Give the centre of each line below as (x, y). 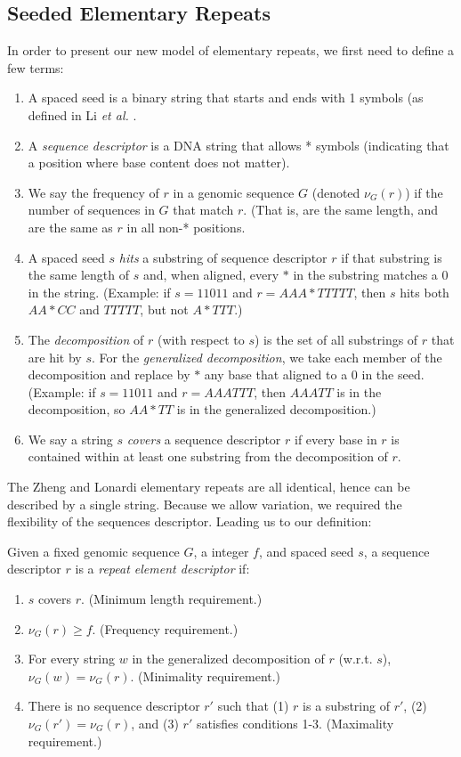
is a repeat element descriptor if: (162, 569)
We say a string (70, 439)
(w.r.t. (356, 659)
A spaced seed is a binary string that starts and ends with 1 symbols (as (226, 98)
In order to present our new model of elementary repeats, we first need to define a (231, 50)
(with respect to (201, 339)
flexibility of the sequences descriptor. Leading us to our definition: (190, 521)
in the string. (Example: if (99, 292)
